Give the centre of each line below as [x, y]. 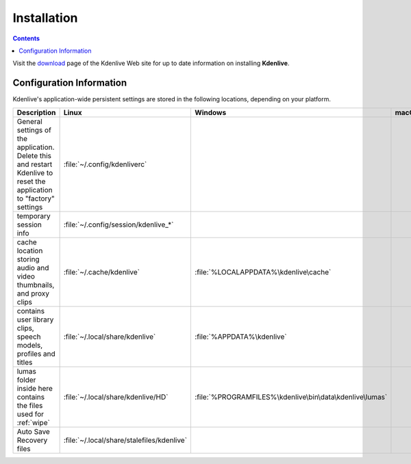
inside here [35, 388]
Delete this [34, 155]
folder [26, 380]
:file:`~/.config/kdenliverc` [105, 164]
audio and [33, 268]
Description [36, 112]
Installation [45, 18]
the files [30, 405]
